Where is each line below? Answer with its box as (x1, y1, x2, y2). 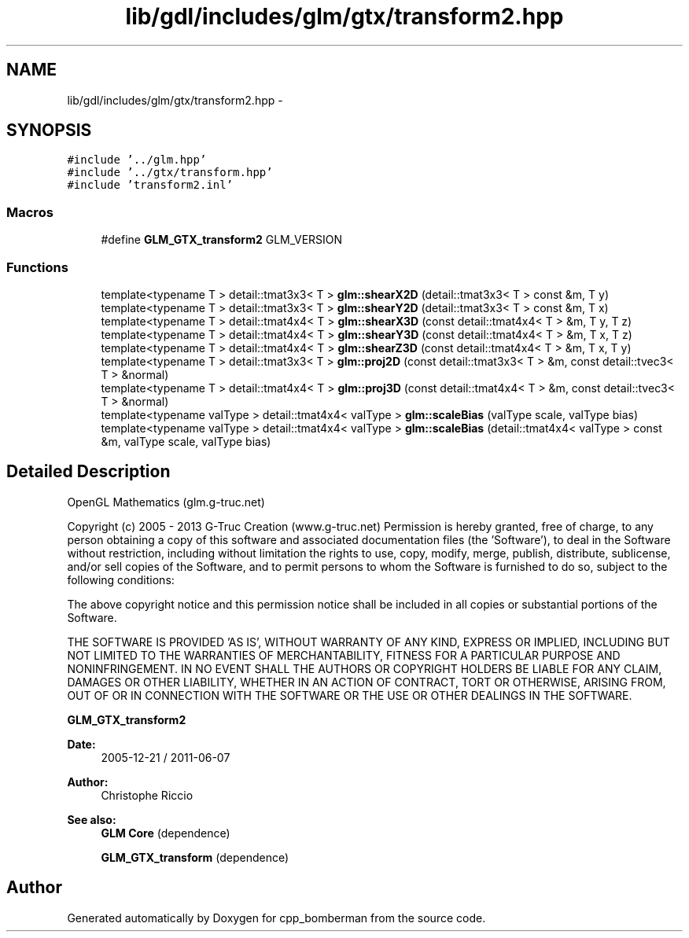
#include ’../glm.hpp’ (67, 153, 207, 167)
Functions (6, 259, 68, 275)
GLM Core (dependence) (101, 826, 230, 840)
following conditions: (67, 572, 175, 587)
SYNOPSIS (6, 120, 92, 141)
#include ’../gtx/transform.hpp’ (67, 166, 273, 179)
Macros (6, 204, 53, 220)
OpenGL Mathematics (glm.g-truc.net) (67, 495, 265, 509)
